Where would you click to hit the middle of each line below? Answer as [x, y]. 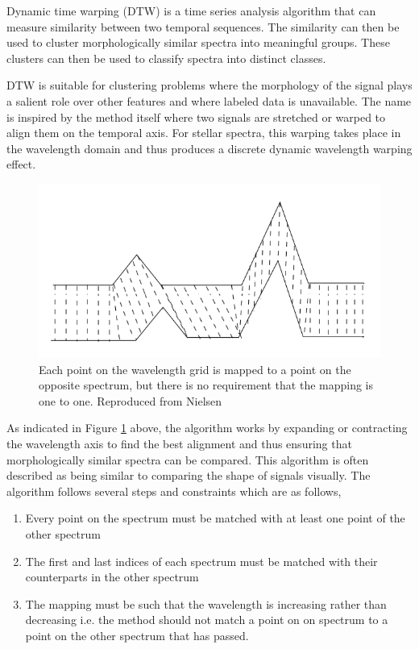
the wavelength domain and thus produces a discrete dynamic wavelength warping [209, 148]
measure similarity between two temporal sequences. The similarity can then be [203, 26]
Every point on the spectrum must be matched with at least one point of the [215, 518]
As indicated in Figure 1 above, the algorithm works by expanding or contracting [207, 428]
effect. [21, 164]
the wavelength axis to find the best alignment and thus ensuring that [179, 443]
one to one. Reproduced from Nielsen [131, 400]
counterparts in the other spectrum [112, 577]
